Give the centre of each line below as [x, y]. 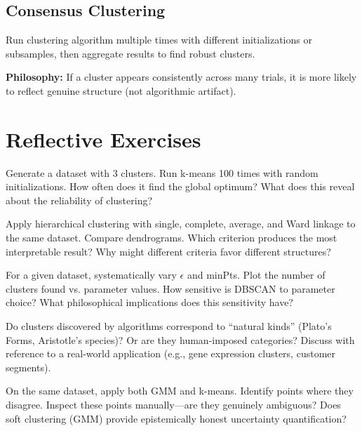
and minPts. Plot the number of [256, 275]
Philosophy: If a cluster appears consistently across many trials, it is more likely [181, 77]
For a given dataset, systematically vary [91, 275]
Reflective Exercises [103, 139]
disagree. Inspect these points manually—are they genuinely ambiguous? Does [173, 405]
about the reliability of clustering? [79, 200]
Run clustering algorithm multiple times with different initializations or [159, 40]
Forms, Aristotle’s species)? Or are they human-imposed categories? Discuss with [180, 339]
